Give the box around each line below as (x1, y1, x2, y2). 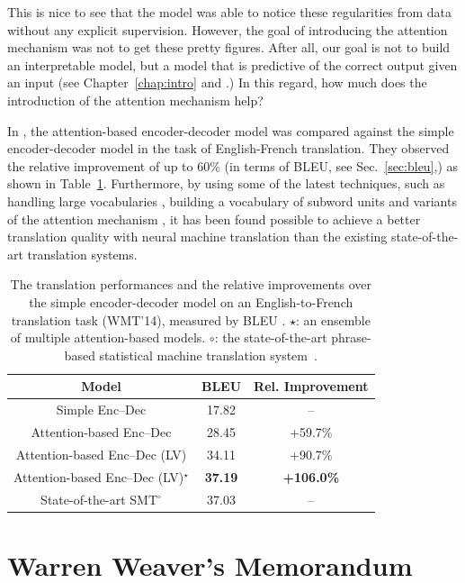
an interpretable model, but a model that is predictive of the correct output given (7, 55, 458, 74)
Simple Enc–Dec (56, 400, 147, 419)
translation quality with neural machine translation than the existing (7, 227, 388, 246)
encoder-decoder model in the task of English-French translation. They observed (7, 139, 450, 158)
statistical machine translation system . (99, 345, 317, 364)
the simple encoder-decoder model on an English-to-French (29, 292, 353, 311)
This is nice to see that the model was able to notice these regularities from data (7, 3, 452, 21)
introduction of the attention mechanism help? (7, 90, 264, 109)
